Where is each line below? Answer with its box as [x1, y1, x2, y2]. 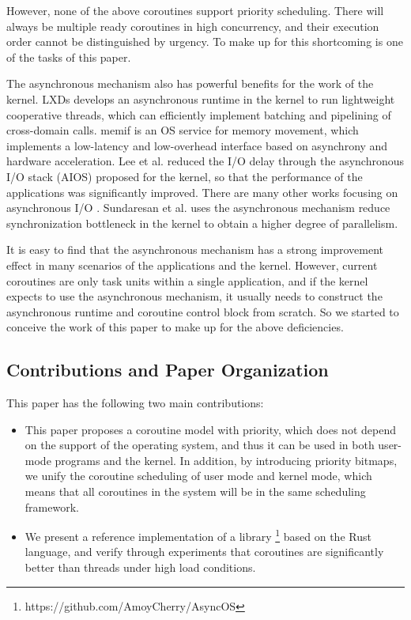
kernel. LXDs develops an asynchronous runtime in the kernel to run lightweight [6, 90, 395, 107]
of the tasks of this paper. [6, 48, 131, 65]
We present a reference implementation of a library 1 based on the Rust [25, 526, 371, 544]
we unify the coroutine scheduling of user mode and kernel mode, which [25, 467, 372, 484]
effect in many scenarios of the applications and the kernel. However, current [6, 256, 378, 273]
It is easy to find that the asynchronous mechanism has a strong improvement [6, 241, 384, 258]
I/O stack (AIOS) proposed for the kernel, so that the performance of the [6, 168, 363, 184]
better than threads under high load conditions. [25, 559, 256, 576]
